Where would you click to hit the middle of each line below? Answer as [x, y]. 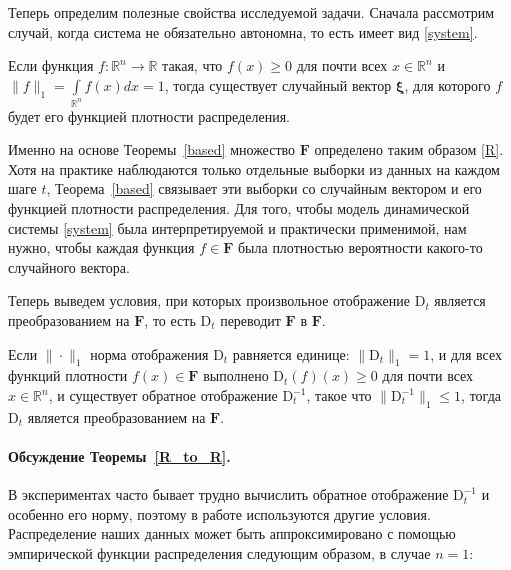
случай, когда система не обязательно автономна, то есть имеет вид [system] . [243, 31]
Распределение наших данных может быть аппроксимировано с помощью [232, 533]
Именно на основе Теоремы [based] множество [152, 149]
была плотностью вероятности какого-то [360, 247]
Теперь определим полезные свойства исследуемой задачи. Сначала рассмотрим [251, 12]
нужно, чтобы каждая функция [101, 247]
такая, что [192, 65]
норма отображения [149, 353]
